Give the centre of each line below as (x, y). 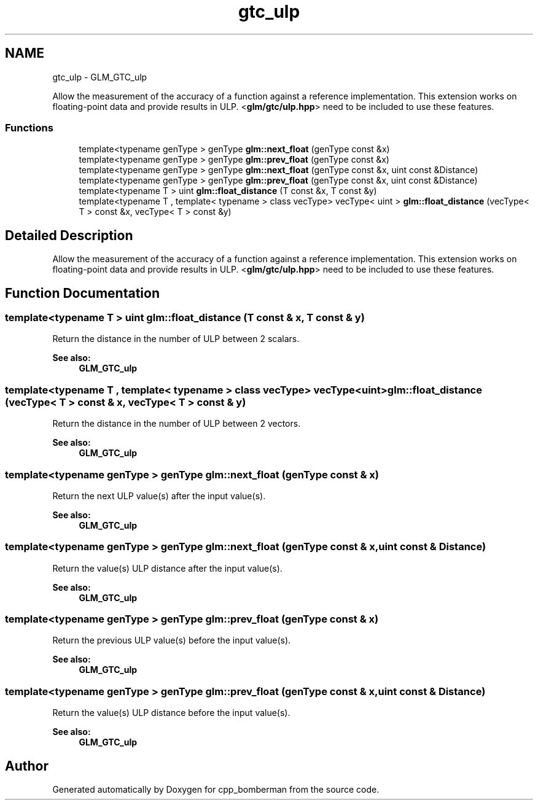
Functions (29, 127)
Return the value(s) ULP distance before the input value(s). (171, 713)
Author (27, 766)
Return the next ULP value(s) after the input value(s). (159, 496)
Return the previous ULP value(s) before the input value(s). (172, 640)
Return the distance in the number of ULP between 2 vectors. (177, 424)
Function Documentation (82, 293)
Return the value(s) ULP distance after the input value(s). (167, 568)
